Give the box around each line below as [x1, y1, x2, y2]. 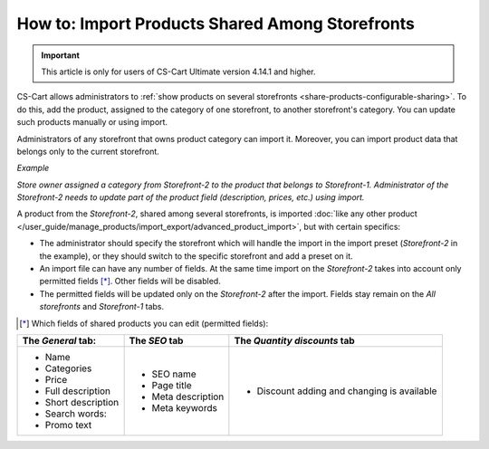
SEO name [151, 368, 197, 380]
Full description [44, 385, 111, 397]
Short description [44, 396, 120, 408]
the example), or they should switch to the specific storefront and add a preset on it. [39, 250, 353, 262]
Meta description [151, 390, 225, 403]
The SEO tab [129, 334, 184, 347]
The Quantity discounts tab [234, 334, 355, 347]
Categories [44, 362, 92, 375]
